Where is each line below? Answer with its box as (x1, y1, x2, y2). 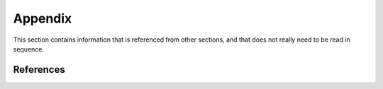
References (13, 64, 65, 76)
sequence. (13, 44, 45, 53)
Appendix (13, 11, 72, 26)
